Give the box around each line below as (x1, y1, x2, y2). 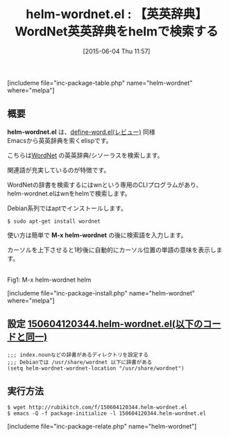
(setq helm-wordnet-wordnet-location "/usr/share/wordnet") (7, 365, 185, 372)
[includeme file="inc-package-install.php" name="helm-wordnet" (7, 289, 196, 297)
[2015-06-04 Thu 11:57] (83, 46, 151, 55)
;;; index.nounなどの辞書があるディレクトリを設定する (7, 351, 149, 358)
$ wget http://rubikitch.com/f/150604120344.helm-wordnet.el (7, 404, 188, 411)
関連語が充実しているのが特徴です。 (7, 166, 110, 174)
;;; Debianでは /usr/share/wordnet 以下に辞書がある (7, 359, 153, 366)
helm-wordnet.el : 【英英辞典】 (26, 6, 207, 22)
